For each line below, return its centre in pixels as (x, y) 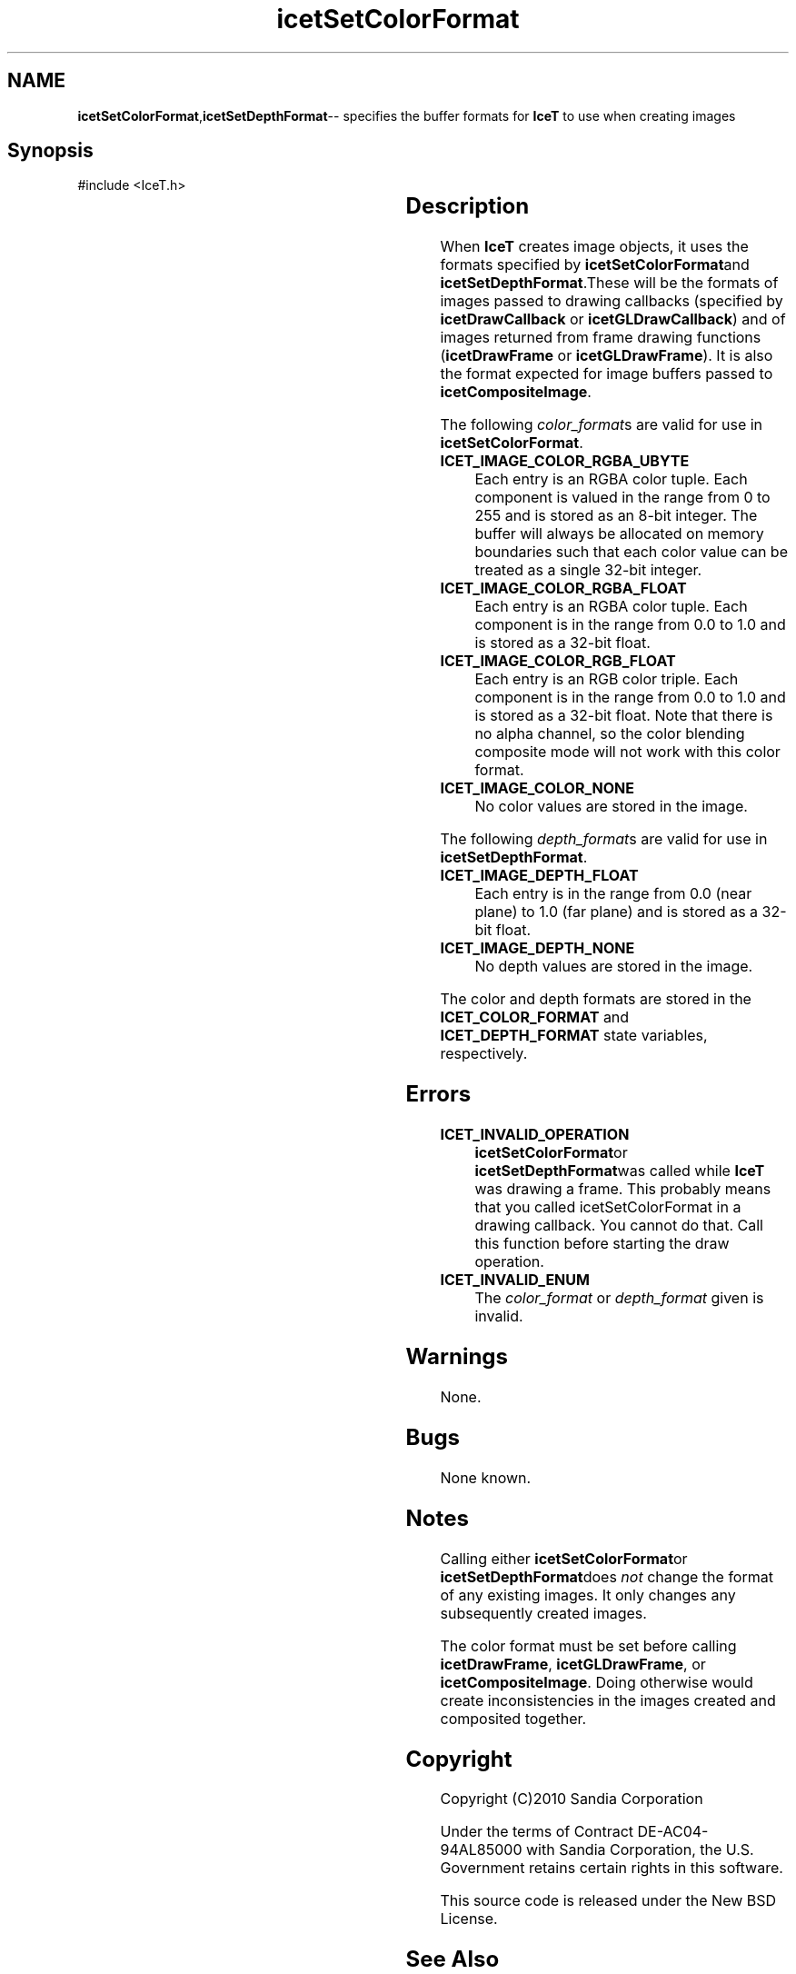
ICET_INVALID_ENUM (515, 1280)
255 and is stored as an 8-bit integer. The (616, 516)
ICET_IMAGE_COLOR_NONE (537, 788)
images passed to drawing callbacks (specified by (612, 301)
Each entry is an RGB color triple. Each (607, 679)
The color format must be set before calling (588, 1645)
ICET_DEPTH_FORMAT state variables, (574, 1036)
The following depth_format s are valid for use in (604, 839)
